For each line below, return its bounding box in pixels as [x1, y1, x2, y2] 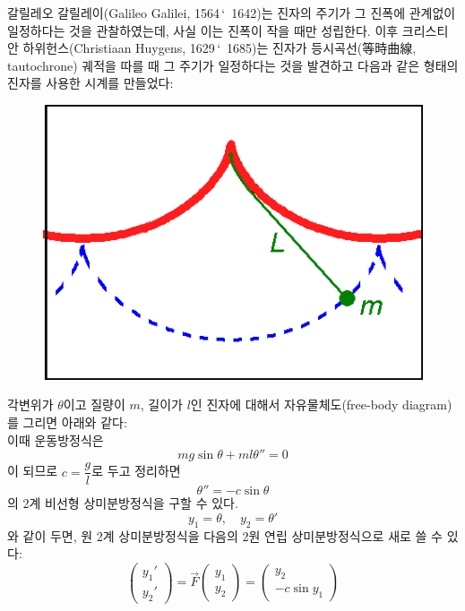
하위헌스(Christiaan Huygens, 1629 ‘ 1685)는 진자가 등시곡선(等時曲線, [22, 39, 417, 57]
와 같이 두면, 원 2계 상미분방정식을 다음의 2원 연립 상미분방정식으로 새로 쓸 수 [7, 526, 443, 545]
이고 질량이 [63, 395, 125, 414]
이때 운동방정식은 [7, 430, 104, 449]
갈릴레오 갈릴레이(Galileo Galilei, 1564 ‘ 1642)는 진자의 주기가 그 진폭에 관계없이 [7, 4, 456, 22]
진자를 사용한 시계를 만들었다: [7, 73, 174, 92]
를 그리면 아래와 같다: [7, 413, 127, 432]
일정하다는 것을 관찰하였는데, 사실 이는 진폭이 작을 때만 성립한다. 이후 [7, 21, 399, 39]
